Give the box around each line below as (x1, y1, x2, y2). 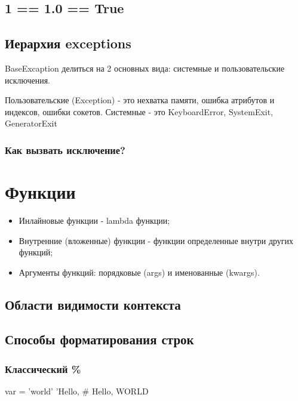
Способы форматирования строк (5, 330, 194, 348)
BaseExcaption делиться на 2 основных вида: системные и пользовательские (5, 61, 285, 74)
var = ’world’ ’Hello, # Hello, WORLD (5, 385, 149, 397)
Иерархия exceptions (5, 34, 131, 53)
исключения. (5, 73, 50, 86)
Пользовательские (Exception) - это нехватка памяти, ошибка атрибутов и (5, 94, 275, 106)
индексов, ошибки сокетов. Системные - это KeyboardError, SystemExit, (5, 105, 274, 118)
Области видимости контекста (5, 295, 181, 313)
